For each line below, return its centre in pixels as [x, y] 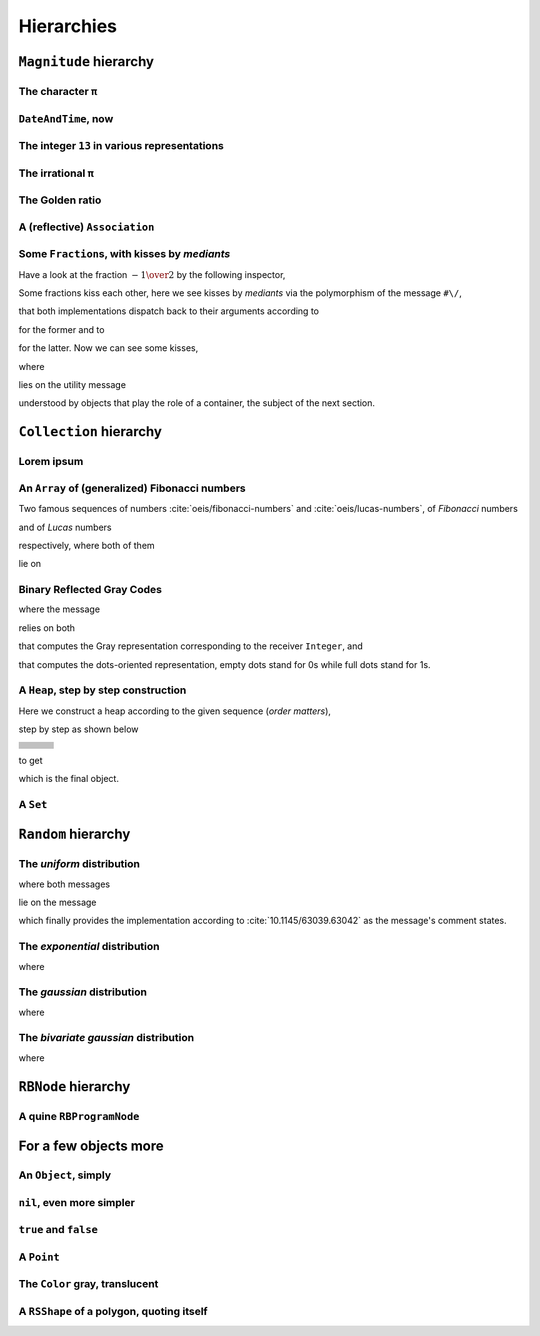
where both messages [64, 884]
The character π [58, 91]
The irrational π [56, 173]
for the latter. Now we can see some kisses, [108, 348]
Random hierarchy [74, 834]
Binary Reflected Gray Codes [90, 590]
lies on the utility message [72, 385]
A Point [39, 1257]
